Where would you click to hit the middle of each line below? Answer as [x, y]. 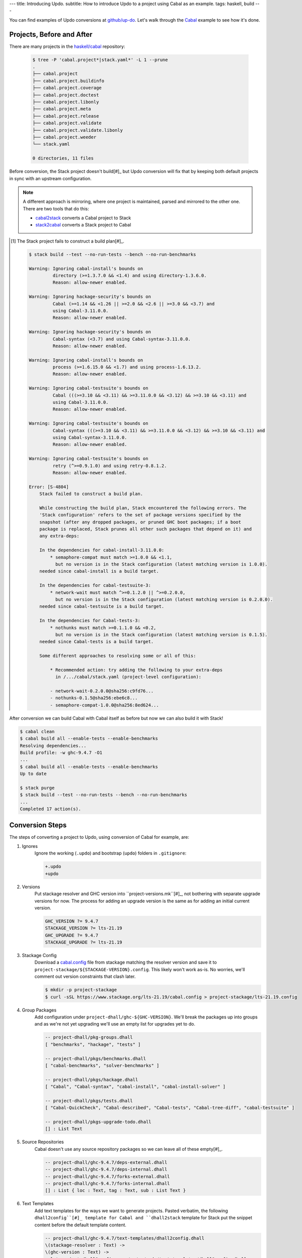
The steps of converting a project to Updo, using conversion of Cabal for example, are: [99, 837]
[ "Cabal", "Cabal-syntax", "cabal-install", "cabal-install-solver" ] [135, 1087]
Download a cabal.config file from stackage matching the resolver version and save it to [126, 962]
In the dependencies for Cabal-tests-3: [90, 621]
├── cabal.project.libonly [66, 102]
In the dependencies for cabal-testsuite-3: [95, 585]
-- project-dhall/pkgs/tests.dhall [89, 1100]
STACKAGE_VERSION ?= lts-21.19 [84, 928]
